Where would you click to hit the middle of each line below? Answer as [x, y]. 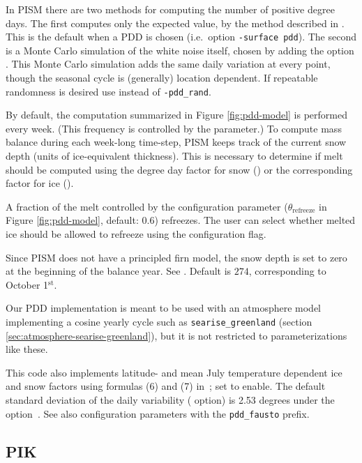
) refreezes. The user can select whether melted [255, 220]
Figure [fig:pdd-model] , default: [72, 220]
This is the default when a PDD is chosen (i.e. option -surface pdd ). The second [181, 37]
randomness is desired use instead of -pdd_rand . [108, 91]
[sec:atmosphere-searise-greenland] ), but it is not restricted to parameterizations [176, 335]
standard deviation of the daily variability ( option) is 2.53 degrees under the [170, 400]
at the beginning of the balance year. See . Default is [119, 271]
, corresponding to [287, 271]
